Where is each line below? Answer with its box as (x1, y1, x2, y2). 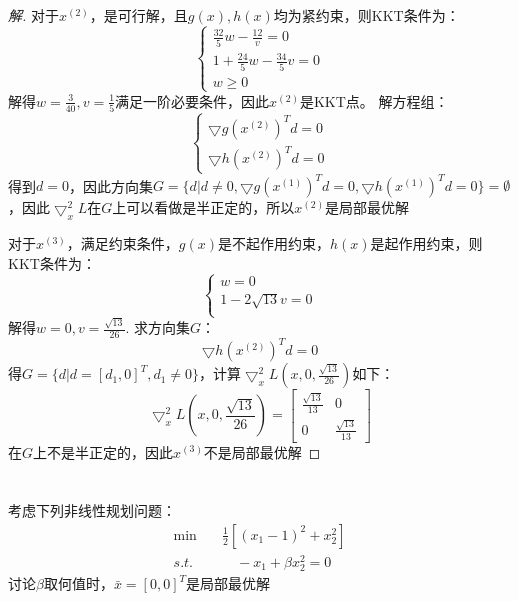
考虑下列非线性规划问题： (8, 500, 176, 521)
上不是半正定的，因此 (33, 441, 174, 462)
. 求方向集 (125, 317, 191, 338)
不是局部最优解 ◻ (203, 441, 321, 462)
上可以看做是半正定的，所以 (112, 197, 295, 218)
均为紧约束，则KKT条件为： (273, 5, 460, 25)
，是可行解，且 (89, 5, 188, 25)
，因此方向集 (68, 175, 153, 196)
